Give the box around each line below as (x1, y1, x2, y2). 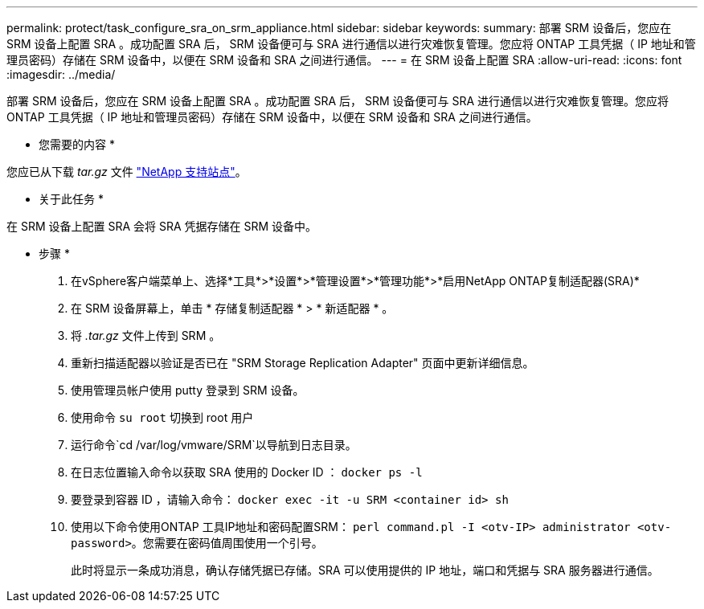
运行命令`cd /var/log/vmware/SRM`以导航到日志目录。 (71, 438, 357, 452)
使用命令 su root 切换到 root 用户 (71, 411, 254, 424)
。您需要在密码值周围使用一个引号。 (131, 536, 323, 550)
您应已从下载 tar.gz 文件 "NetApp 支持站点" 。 (6, 165, 247, 178)
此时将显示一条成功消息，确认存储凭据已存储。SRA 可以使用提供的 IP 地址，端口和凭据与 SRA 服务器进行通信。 (71, 563, 659, 577)
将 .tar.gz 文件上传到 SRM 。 (71, 329, 221, 342)
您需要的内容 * (39, 137, 115, 151)
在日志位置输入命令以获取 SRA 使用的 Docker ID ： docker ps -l (71, 465, 423, 479)
